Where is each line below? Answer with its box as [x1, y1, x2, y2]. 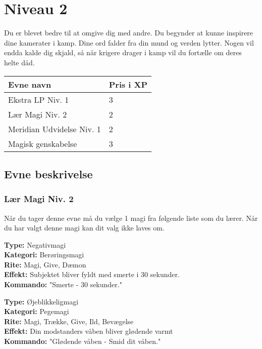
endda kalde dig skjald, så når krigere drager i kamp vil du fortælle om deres [4, 47, 242, 58]
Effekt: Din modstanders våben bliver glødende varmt [4, 326, 173, 336]
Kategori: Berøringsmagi [4, 249, 84, 260]
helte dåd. [4, 57, 35, 67]
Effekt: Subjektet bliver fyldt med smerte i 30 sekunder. [4, 269, 180, 280]
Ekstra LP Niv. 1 [8, 93, 69, 105]
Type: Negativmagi [4, 239, 66, 250]
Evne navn [8, 78, 51, 90]
